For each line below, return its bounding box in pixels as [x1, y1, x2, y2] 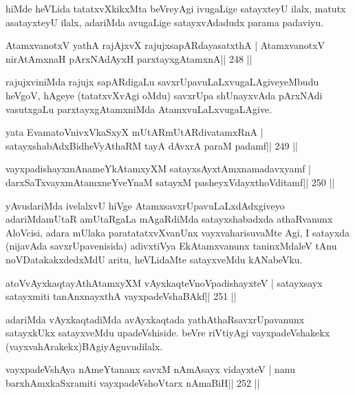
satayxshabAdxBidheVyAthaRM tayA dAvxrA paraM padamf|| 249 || [6, 138, 298, 152]
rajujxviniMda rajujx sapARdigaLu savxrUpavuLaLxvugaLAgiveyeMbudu [6, 74, 319, 89]
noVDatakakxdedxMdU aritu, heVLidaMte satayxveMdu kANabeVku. [6, 252, 303, 266]
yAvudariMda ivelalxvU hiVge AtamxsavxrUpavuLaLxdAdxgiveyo [6, 198, 285, 212]
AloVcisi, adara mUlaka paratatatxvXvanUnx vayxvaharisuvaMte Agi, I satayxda [6, 225, 350, 239]
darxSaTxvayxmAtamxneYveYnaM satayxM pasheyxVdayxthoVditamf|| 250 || [6, 174, 335, 189]
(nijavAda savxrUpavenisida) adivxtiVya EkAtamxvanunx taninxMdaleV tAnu [6, 239, 337, 253]
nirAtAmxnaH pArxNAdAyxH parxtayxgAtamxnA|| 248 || [6, 51, 252, 65]
